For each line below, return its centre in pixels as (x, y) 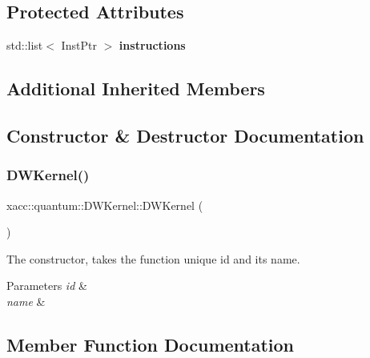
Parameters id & (47, 286)
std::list (25, 45)
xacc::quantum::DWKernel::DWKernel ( (105, 205)
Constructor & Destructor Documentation (185, 135)
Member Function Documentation (151, 344)
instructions (152, 45)
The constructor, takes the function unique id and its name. (153, 258)
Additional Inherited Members (136, 88)
